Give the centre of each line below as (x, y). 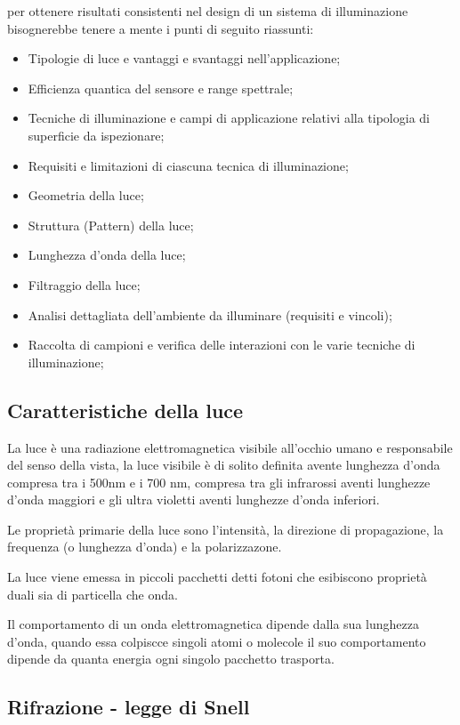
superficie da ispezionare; (96, 135)
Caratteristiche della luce (125, 410)
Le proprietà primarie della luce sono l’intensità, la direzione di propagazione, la (226, 529)
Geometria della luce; (86, 195)
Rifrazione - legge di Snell (129, 707)
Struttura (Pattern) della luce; (111, 225)
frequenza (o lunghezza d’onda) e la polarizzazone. (145, 547)
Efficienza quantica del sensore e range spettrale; (161, 88)
